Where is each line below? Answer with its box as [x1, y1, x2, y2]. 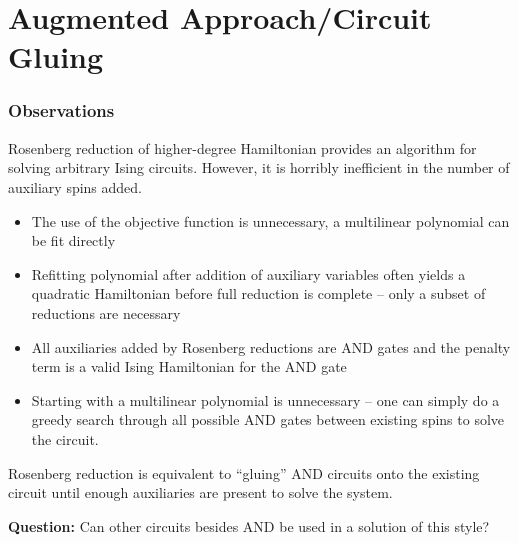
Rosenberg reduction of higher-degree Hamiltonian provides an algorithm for [8, 137, 477, 158]
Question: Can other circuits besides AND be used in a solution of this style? [8, 515, 490, 536]
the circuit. [31, 428, 99, 449]
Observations [8, 98, 115, 123]
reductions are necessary [31, 302, 181, 323]
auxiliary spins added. [8, 176, 143, 197]
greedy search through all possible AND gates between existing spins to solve [31, 409, 505, 430]
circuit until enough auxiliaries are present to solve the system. [8, 482, 393, 503]
